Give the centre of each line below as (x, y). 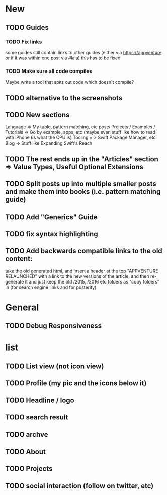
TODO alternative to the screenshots (64, 98)
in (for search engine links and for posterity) (51, 287)
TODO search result (37, 418)
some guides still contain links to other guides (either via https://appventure (83, 52)
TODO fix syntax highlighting (52, 234)
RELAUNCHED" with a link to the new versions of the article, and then (77, 276)
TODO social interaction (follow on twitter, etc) (79, 486)
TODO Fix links (24, 42)
